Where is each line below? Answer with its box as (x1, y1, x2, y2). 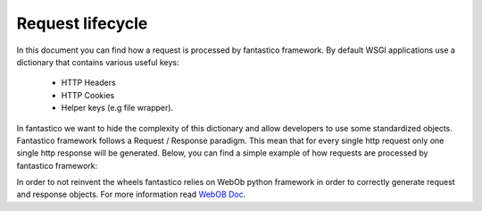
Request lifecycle (16, 13, 148, 33)
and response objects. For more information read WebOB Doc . (16, 189, 246, 200)
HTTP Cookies (61, 89, 115, 100)
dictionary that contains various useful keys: (16, 56, 179, 67)
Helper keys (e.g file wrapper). (61, 103, 174, 114)
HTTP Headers (61, 77, 116, 89)
